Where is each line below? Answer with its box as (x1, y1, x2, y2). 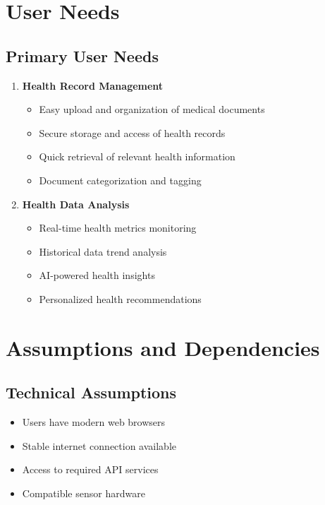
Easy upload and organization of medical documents (39, 102, 265, 117)
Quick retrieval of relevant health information (39, 149, 235, 164)
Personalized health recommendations (39, 291, 202, 306)
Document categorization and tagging (39, 172, 202, 187)
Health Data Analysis (22, 196, 130, 211)
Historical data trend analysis (39, 244, 167, 259)
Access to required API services (22, 462, 159, 477)
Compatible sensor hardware (22, 485, 145, 500)
